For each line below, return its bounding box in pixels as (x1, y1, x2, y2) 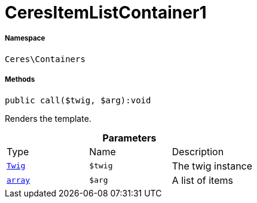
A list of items (172, 174, 233, 186)
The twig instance (172, 159, 253, 172)
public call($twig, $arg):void (5, 95, 151, 105)
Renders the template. (5, 113, 91, 124)
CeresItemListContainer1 (5, 2, 207, 23)
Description (172, 145, 224, 158)
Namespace (5, 34, 45, 43)
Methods (5, 75, 35, 84)
